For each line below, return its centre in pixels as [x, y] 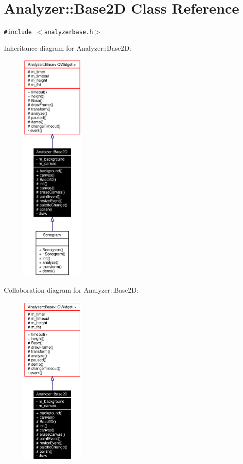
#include [18, 32]
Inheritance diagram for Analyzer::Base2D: [68, 47]
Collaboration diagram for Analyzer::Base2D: [71, 290]
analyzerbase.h [69, 32]
